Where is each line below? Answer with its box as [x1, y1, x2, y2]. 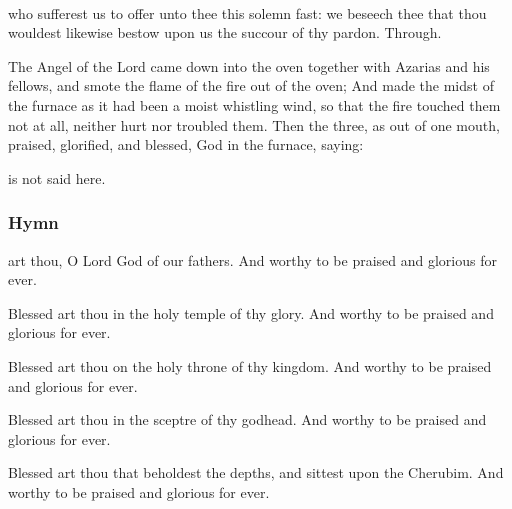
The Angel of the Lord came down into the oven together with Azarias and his [8, 55, 490, 76]
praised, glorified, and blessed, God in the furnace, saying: [8, 134, 364, 155]
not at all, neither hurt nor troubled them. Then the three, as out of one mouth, [8, 114, 500, 135]
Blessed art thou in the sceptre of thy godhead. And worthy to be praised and [8, 409, 487, 430]
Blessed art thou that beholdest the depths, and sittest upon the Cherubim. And [8, 462, 504, 483]
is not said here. [8, 167, 106, 188]
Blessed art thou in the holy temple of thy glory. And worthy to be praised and [8, 302, 494, 323]
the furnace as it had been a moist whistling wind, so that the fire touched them [8, 94, 501, 115]
